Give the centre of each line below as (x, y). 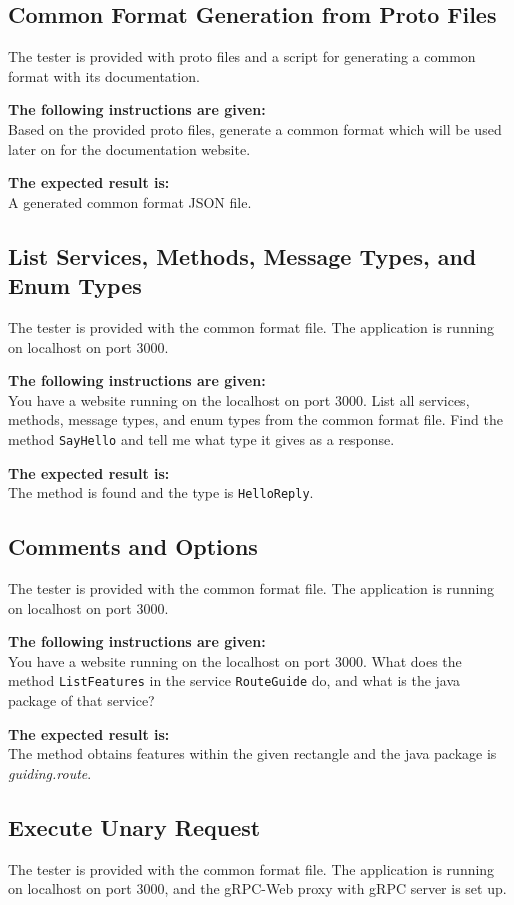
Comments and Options (133, 546)
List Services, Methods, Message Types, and (242, 255)
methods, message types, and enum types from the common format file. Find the (255, 419)
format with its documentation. (104, 75)
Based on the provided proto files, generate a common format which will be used (255, 128)
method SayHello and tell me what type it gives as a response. (201, 438)
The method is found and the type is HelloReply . (161, 492)
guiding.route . (50, 772)
